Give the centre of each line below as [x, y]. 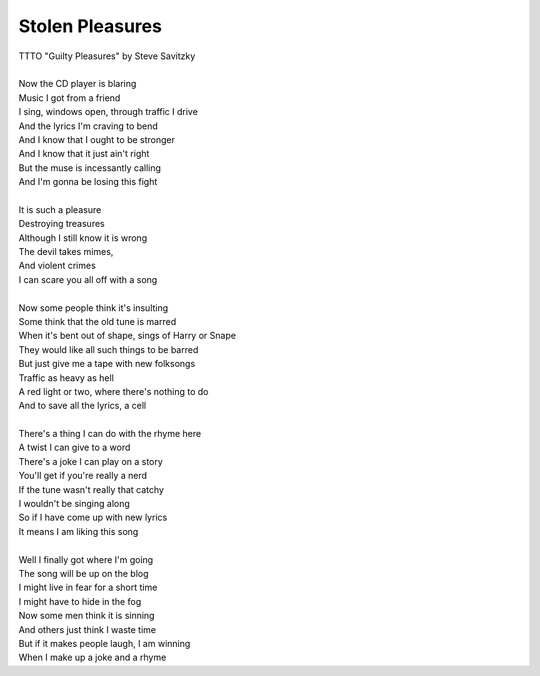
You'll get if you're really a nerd [83, 476]
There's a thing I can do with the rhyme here [110, 434]
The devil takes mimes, [66, 252]
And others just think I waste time [87, 629]
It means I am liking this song [78, 531]
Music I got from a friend [69, 97]
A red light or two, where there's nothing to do [113, 391]
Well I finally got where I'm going [86, 559]
